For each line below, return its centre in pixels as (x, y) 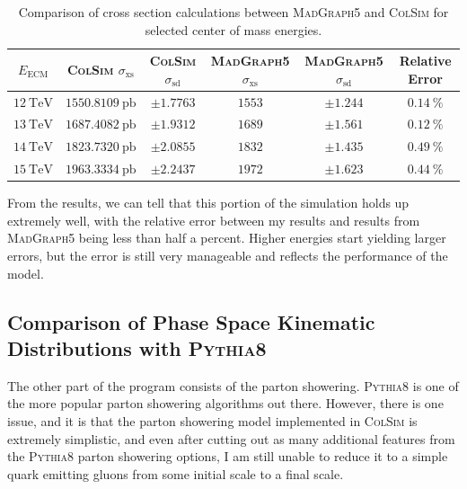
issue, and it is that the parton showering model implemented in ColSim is (212, 421)
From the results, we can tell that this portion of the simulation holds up (208, 203)
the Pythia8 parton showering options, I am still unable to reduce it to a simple (228, 456)
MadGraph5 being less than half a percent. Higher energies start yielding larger (227, 238)
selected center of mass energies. (233, 29)
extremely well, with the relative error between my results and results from (214, 220)
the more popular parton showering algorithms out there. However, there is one (225, 403)
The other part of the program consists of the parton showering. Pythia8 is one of (233, 385)
